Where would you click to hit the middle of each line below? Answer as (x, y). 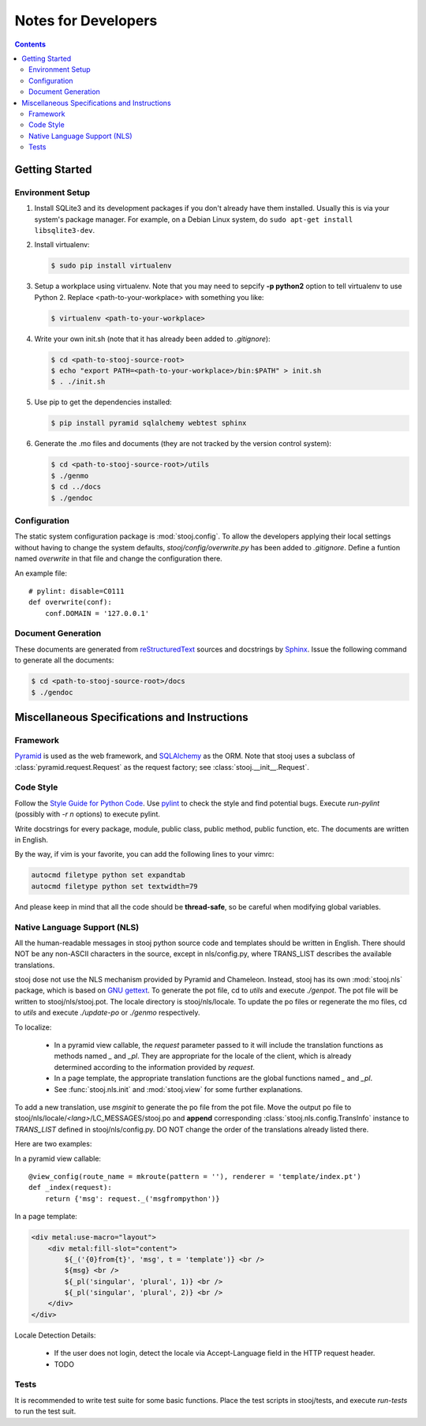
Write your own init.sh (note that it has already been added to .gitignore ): (153, 339)
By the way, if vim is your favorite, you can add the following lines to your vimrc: (144, 854)
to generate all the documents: (64, 660)
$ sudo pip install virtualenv (112, 266)
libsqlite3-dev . (65, 230)
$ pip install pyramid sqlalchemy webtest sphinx (149, 423)
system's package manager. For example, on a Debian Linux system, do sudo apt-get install (194, 219)
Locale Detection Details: (55, 1335)
